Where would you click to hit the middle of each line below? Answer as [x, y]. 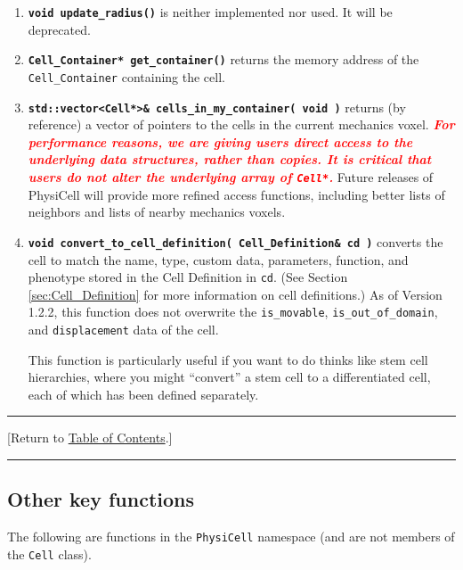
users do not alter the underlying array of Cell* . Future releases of [231, 177]
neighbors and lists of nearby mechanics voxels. [157, 212]
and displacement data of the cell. [123, 329]
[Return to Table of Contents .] [90, 438]
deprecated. [59, 29]
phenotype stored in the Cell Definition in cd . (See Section [188, 277]
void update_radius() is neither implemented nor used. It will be [210, 12]
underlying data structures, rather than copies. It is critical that [230, 159]
